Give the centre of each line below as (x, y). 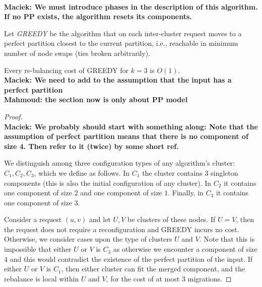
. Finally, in (186, 193)
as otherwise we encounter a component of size (185, 249)
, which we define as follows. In (82, 172)
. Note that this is (227, 239)
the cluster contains (172, 172)
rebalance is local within (42, 278)
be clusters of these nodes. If (172, 219)
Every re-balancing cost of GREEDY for (67, 70)
